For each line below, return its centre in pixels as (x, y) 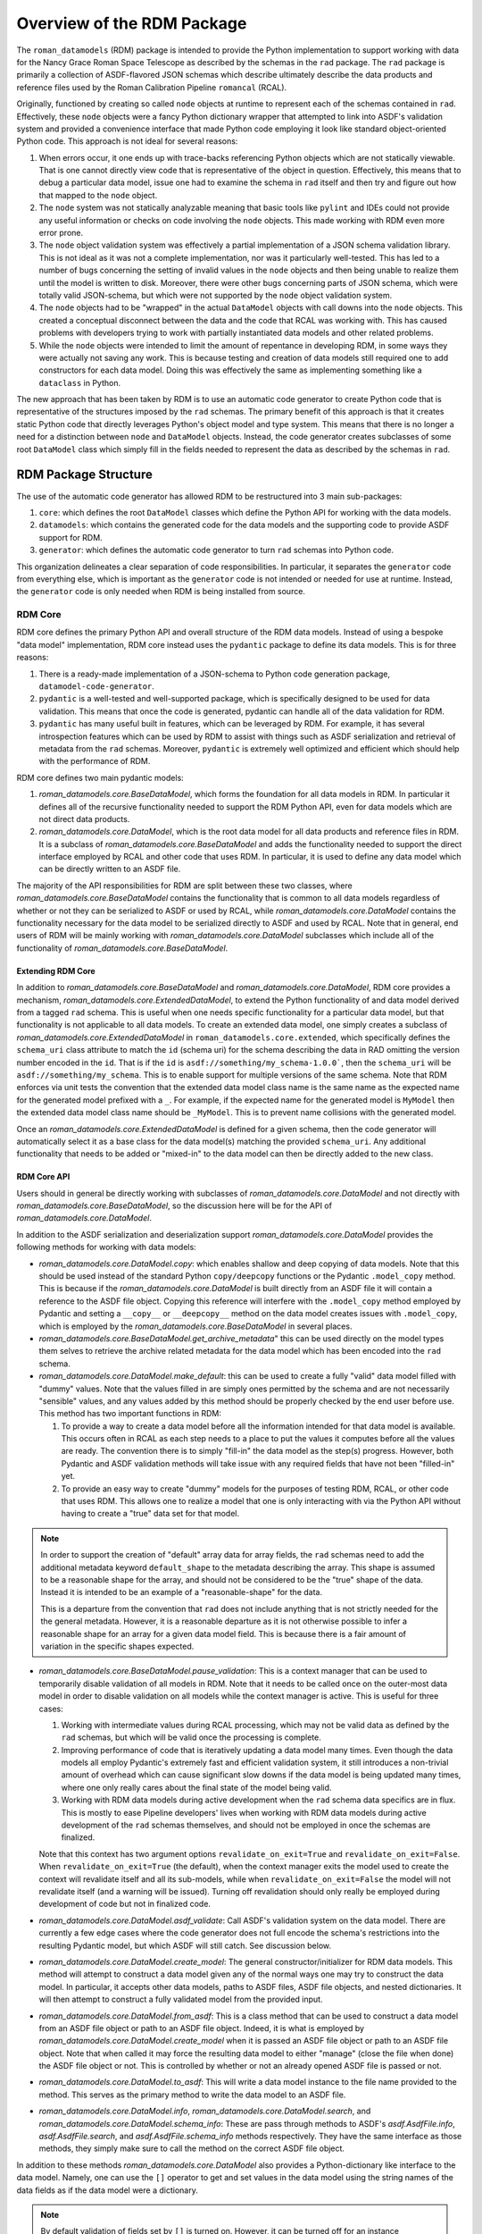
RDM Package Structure (85, 475)
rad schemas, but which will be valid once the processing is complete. (191, 1737)
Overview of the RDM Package (132, 23)
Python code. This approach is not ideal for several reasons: (127, 141)
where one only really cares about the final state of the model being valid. (196, 1787)
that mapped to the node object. (98, 195)
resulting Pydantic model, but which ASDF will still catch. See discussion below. (185, 1945)
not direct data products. (84, 819)
